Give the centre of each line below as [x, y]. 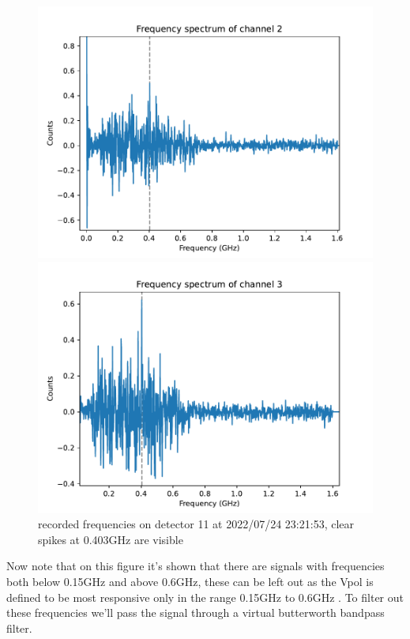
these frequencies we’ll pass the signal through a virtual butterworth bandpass [196, 613]
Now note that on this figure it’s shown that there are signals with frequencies [196, 566]
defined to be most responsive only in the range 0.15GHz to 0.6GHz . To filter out [205, 597]
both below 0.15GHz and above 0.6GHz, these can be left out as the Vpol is [190, 581]
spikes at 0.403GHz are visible [111, 539]
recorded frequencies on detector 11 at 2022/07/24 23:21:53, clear [196, 524]
